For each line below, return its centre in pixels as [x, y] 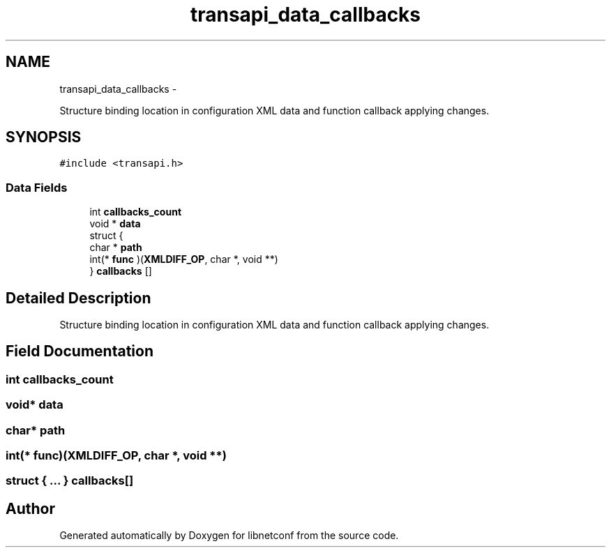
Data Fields [37, 187]
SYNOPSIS [44, 137]
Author [30, 508]
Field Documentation [80, 351]
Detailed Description [78, 298]
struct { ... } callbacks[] [70, 481]
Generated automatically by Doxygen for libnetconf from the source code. [229, 536]
